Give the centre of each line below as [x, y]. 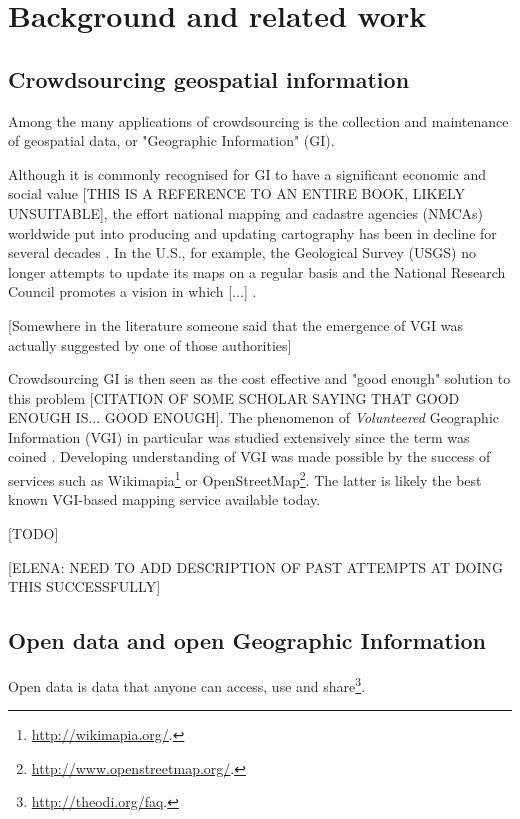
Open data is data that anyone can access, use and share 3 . [187, 684]
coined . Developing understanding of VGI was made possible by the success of [249, 456]
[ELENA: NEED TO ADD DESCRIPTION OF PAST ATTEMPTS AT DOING [256, 566]
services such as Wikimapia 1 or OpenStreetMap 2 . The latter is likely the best [245, 478]
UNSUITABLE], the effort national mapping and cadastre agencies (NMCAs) [245, 212]
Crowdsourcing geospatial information [209, 78]
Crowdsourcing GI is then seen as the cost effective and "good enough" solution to [259, 378]
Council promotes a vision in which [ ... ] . [132, 291]
